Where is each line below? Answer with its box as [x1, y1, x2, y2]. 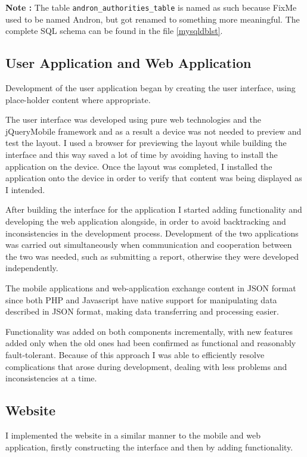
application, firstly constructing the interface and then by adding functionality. [5, 440, 293, 453]
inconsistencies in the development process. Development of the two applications [5, 226, 299, 239]
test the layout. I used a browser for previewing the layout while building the [5, 136, 287, 149]
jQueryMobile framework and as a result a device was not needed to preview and [5, 125, 302, 137]
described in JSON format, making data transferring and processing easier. [5, 305, 280, 318]
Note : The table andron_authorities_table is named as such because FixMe [5, 1, 297, 13]
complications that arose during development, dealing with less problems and [5, 360, 287, 372]
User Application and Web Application [5, 54, 252, 72]
